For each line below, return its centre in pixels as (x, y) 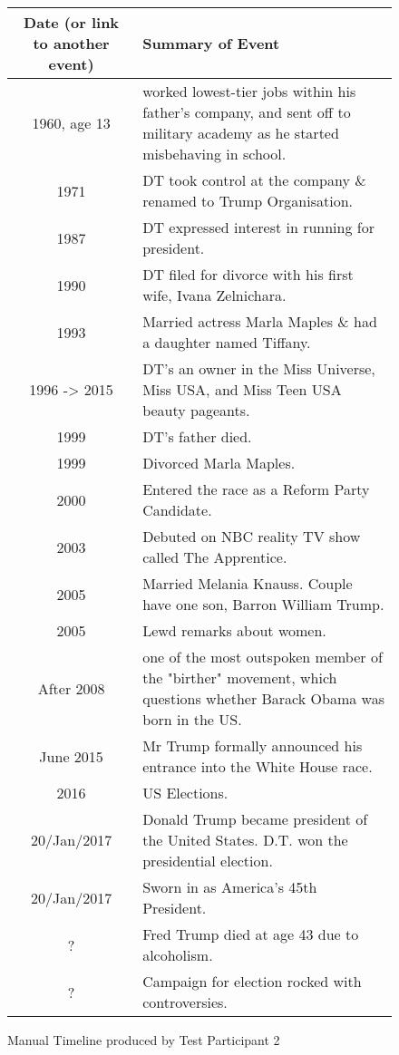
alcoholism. (178, 955)
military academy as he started (241, 133)
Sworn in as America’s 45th (230, 887)
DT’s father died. (197, 436)
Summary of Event (211, 43)
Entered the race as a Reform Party (256, 489)
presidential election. (208, 861)
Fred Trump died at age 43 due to (251, 934)
